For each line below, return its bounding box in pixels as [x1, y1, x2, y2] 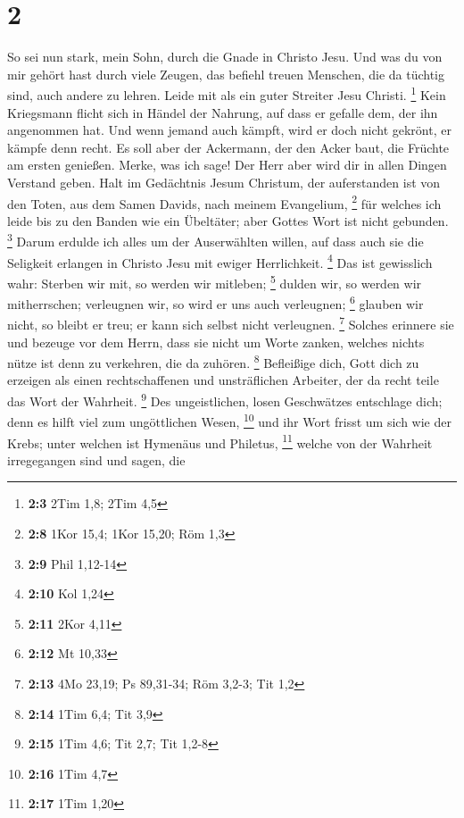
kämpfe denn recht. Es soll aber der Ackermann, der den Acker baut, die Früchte [7, 138, 450, 156]
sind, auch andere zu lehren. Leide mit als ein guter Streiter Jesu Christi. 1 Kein [7, 83, 446, 104]
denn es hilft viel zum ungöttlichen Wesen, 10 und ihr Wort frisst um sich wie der [7, 410, 452, 430]
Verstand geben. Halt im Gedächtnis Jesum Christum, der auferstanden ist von [7, 172, 441, 191]
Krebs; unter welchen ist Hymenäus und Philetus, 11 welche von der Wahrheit [7, 430, 433, 452]
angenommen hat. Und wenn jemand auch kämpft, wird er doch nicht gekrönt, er [7, 121, 452, 139]
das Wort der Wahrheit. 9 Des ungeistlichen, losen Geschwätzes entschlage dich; [7, 389, 443, 410]
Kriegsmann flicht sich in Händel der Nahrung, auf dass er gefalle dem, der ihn [7, 103, 438, 121]
